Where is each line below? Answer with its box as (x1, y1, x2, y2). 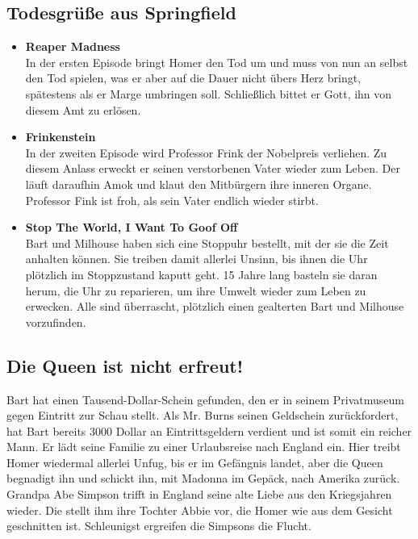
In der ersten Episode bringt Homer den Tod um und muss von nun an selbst (25, 53, 408, 70)
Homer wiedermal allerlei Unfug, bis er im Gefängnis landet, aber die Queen (6, 453, 383, 470)
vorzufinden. (25, 313, 86, 330)
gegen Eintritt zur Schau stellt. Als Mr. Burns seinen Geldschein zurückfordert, (6, 407, 399, 424)
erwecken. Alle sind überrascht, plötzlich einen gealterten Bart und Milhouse (25, 298, 404, 315)
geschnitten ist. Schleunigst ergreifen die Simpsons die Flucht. (6, 517, 311, 534)
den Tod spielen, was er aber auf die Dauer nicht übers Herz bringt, (25, 69, 362, 86)
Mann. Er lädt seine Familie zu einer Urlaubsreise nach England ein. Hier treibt (6, 438, 401, 455)
